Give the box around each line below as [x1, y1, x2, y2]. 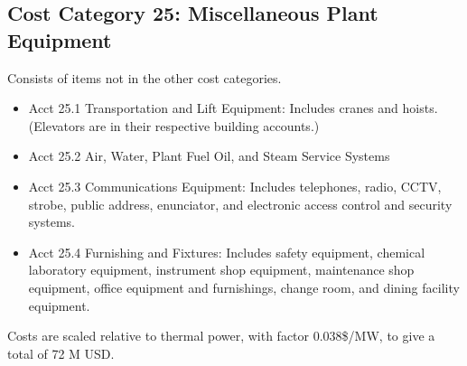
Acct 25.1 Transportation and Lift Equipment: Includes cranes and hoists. [28, 99, 438, 117]
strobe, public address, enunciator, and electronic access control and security [28, 194, 453, 213]
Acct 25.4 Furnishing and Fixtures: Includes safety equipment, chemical [28, 242, 425, 261]
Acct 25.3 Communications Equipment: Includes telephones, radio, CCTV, [28, 176, 442, 195]
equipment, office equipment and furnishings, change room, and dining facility [28, 277, 460, 296]
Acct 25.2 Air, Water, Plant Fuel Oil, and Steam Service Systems [28, 146, 390, 165]
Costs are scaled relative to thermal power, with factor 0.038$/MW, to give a [7, 326, 435, 345]
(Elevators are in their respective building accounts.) [28, 116, 320, 135]
